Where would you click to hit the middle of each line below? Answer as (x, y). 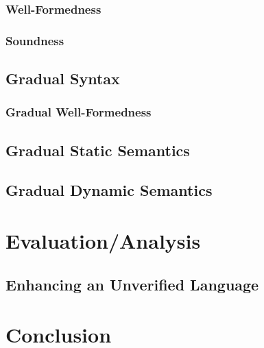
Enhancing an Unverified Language (132, 284)
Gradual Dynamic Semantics (109, 190)
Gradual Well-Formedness (79, 112)
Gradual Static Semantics (98, 150)
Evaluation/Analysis (103, 241)
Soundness (35, 40)
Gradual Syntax (63, 78)
